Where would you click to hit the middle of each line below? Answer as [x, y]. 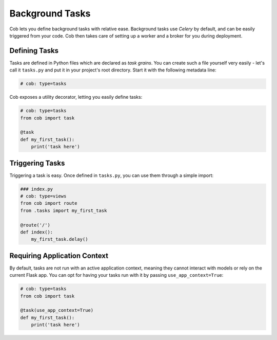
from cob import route [49, 203]
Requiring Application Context [59, 255]
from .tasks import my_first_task [64, 210]
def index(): [37, 232]
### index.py [37, 189]
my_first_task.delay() [60, 239]
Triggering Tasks [37, 163]
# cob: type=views [43, 196]
